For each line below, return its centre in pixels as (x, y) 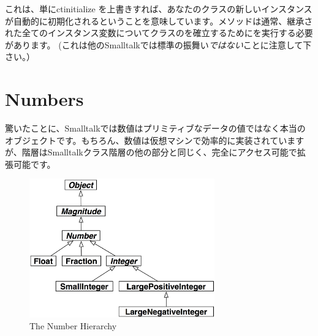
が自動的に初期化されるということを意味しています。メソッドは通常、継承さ (159, 21)
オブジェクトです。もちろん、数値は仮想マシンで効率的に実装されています (155, 140)
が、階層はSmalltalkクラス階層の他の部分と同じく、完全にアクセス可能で (151, 152)
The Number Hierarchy (73, 326)
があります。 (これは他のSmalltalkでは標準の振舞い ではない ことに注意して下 (158, 44)
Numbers (44, 99)
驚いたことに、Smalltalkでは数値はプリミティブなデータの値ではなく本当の (155, 128)
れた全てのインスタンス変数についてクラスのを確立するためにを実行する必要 (159, 33)
